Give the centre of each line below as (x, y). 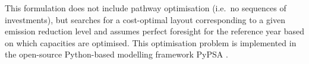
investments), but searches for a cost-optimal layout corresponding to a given (145, 19)
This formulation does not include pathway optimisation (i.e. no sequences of (146, 8)
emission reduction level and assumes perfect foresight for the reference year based (154, 31)
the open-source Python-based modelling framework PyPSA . (116, 54)
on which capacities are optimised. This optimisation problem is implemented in (151, 42)
